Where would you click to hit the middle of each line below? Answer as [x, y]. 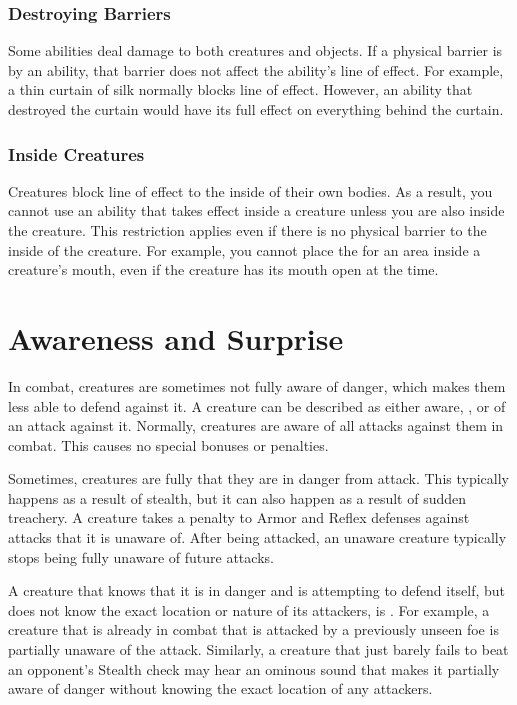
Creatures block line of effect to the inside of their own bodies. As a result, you [250, 190]
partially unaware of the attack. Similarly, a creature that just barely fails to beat [258, 649]
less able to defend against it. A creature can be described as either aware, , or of [257, 405]
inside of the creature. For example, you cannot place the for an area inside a [244, 249]
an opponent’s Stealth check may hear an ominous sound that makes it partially [254, 668]
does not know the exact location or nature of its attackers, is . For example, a [249, 609]
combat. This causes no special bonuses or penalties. [168, 444]
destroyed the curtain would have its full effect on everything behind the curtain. [256, 109]
